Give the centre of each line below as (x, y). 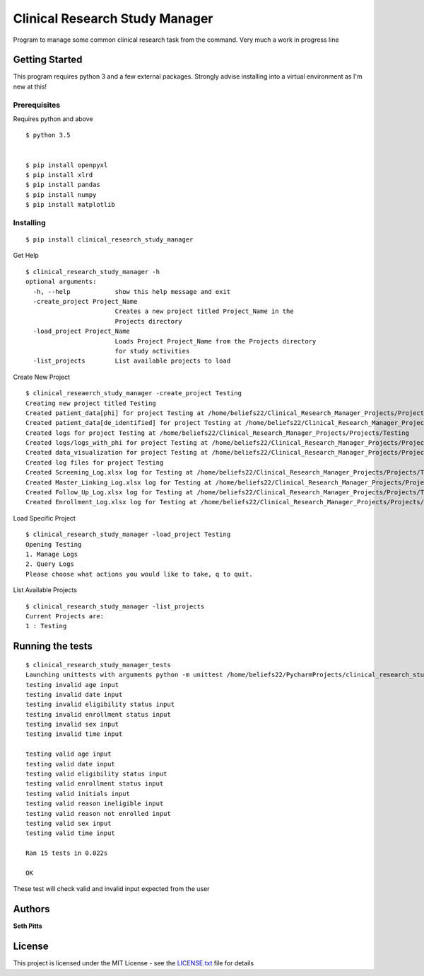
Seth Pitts (28, 926)
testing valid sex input (69, 823)
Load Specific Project (44, 518)
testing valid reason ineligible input (95, 804)
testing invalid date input (74, 694)
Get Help (26, 256)
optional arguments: (61, 282)
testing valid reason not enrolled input (98, 813)
